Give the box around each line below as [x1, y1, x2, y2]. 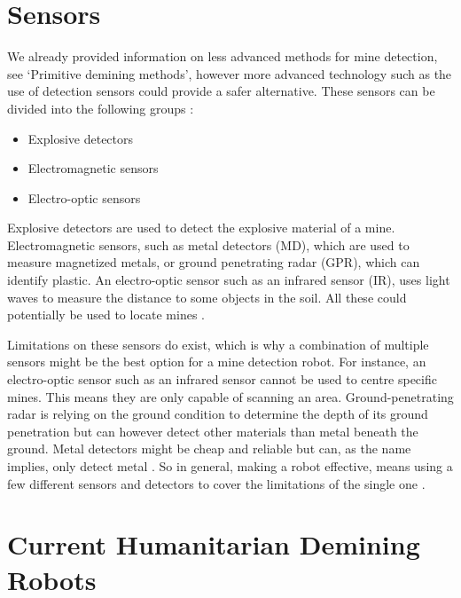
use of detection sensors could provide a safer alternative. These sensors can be [7, 82, 435, 100]
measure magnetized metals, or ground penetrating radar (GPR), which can [7, 253, 420, 271]
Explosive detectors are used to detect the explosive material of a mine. [7, 218, 395, 237]
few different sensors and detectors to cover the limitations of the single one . [7, 474, 426, 492]
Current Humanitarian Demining [7, 526, 420, 563]
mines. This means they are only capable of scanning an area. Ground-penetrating [7, 387, 454, 405]
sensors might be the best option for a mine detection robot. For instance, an [7, 352, 426, 371]
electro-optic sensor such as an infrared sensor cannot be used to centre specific [7, 370, 437, 389]
